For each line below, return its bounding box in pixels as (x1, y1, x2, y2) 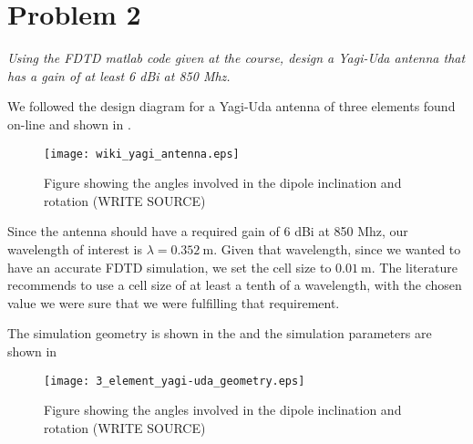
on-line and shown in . (7, 114, 131, 133)
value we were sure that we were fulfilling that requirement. (7, 293, 340, 312)
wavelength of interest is (7, 239, 142, 258)
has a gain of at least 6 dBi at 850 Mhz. (7, 66, 231, 85)
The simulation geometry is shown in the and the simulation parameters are (7, 324, 432, 343)
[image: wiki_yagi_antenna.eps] (44, 147, 240, 160)
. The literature (371, 257, 458, 276)
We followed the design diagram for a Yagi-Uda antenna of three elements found (7, 97, 456, 116)
